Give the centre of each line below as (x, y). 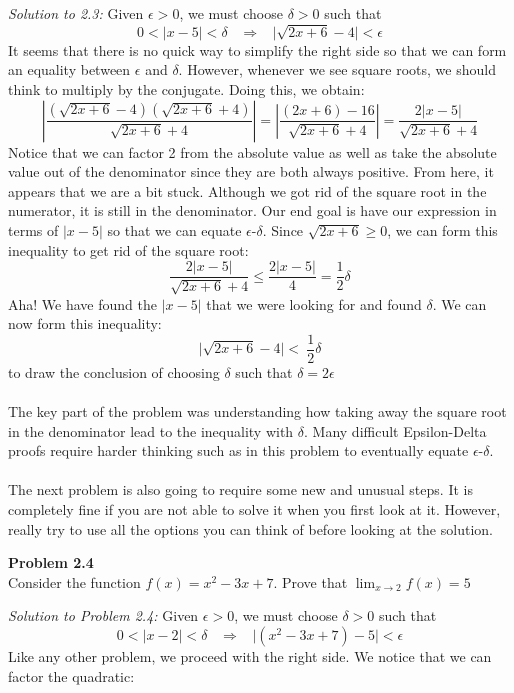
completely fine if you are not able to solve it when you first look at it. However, (254, 508)
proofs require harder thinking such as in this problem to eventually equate (238, 450)
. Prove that (310, 581)
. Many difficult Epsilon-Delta (395, 430)
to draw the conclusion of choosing (114, 371)
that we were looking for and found (314, 303)
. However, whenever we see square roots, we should (337, 69)
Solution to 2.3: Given (76, 13)
